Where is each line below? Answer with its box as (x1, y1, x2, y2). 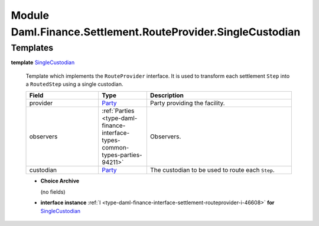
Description (149, 91, 184, 99)
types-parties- (102, 151, 142, 159)
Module (11, 9, 50, 22)
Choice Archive (40, 177, 80, 185)
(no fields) (40, 188, 66, 195)
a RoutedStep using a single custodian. (25, 80, 123, 88)
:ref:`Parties (102, 107, 135, 115)
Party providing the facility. (149, 99, 225, 107)
